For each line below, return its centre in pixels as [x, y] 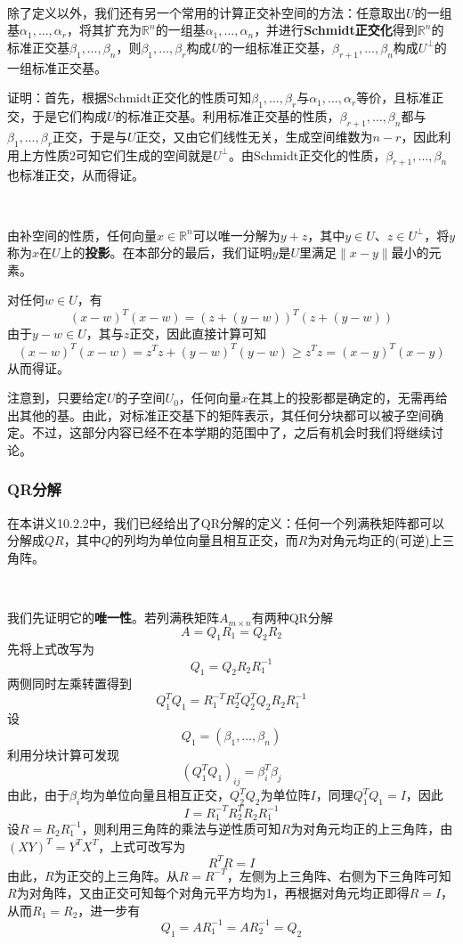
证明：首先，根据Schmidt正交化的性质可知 [130, 98]
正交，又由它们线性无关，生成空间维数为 [254, 136]
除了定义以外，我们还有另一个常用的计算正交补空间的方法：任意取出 [207, 12]
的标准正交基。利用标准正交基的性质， [227, 115]
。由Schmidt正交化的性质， [307, 155]
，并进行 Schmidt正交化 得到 [336, 30]
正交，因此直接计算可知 [198, 334]
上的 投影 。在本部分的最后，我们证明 [166, 252]
